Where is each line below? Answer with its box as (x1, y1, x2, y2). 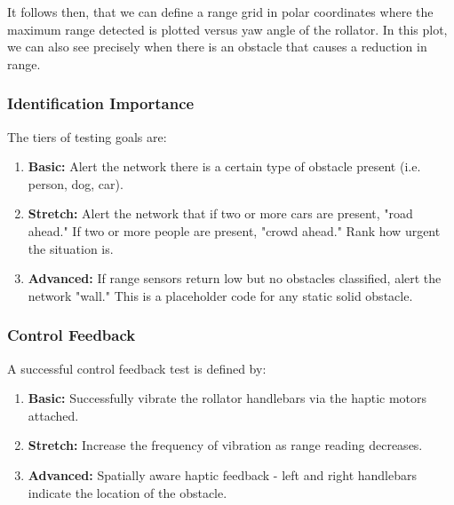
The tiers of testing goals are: (7, 127, 167, 146)
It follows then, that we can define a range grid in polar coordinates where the (7, 3, 434, 20)
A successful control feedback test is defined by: (7, 359, 267, 377)
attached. (28, 406, 79, 424)
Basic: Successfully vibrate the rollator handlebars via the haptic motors (28, 389, 427, 407)
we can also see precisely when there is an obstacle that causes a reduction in (7, 37, 427, 56)
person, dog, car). (28, 174, 123, 193)
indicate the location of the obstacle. (28, 483, 227, 501)
